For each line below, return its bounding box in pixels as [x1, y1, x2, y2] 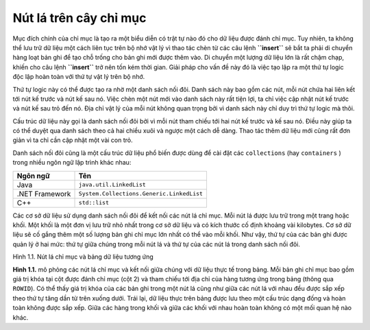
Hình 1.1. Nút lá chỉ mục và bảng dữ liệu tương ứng [12, 252, 153, 261]
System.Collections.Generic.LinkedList [78, 190, 203, 198]
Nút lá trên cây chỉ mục [12, 10, 147, 25]
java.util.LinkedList [78, 181, 147, 189]
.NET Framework [16, 189, 71, 198]
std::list [78, 199, 110, 207]
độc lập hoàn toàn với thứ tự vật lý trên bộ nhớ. [12, 73, 145, 81]
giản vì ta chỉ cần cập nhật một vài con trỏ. [12, 136, 133, 144]
